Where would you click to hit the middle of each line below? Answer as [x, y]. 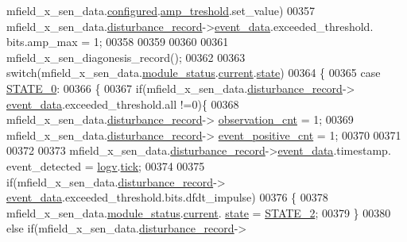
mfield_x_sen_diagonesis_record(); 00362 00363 [126, 57]
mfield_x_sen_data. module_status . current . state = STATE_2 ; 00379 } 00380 [199, 212]
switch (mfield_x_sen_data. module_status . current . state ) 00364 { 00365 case [194, 73]
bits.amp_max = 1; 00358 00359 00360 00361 [118, 42]
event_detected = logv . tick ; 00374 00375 [106, 165]
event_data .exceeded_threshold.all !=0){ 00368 [123, 104]
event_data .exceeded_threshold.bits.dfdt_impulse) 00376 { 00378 [167, 197]
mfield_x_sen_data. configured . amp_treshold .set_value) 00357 [161, 10]
